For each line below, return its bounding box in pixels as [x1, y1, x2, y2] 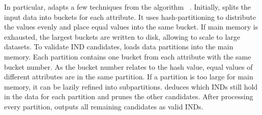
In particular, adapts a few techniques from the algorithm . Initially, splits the [4, 2, 251, 12]
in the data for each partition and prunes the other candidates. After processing [4, 91, 253, 102]
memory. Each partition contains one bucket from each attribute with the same [4, 51, 251, 62]
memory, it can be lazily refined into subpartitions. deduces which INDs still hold [4, 81, 258, 92]
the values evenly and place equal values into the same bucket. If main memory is [4, 21, 258, 32]
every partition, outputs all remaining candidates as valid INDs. [4, 101, 203, 111]
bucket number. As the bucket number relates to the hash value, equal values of [4, 61, 253, 72]
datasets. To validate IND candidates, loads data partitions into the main [4, 41, 234, 52]
